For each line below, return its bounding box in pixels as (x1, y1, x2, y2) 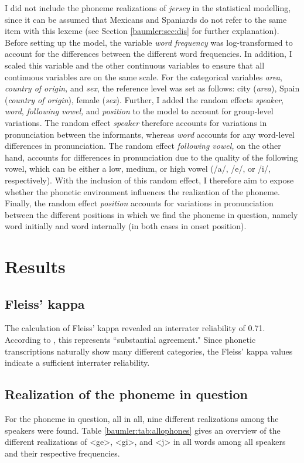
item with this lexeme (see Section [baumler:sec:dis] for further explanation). (5, 25, 279, 37)
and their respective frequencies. (5, 447, 120, 459)
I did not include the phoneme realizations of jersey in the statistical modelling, (5, 2, 291, 13)
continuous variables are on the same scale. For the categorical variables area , (5, 70, 282, 83)
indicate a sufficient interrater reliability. (5, 356, 150, 369)
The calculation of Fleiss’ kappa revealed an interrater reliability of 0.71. (5, 322, 265, 334)
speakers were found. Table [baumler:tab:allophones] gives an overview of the (5, 424, 281, 436)
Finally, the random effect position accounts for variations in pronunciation (5, 197, 274, 209)
